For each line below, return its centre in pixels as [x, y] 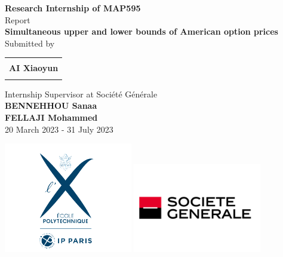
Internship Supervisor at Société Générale [81, 94]
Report [18, 19]
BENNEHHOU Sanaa [51, 105]
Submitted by [30, 43]
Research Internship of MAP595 [73, 8]
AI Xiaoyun [34, 68]
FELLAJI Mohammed [51, 117]
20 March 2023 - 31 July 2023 [59, 129]
